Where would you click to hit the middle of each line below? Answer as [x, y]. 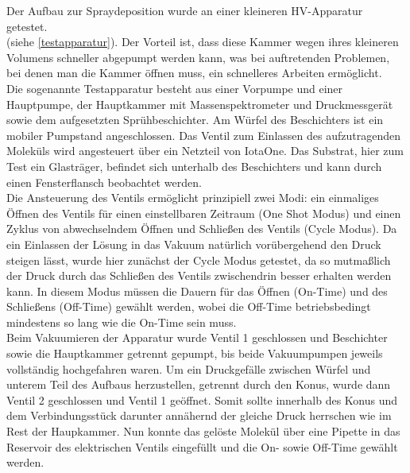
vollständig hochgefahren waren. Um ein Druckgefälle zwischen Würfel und [189, 368]
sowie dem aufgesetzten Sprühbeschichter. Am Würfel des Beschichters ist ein [195, 120]
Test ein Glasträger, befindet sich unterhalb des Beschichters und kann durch [194, 166]
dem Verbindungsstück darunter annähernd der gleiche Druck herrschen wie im [199, 415]
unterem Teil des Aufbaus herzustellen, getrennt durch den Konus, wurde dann [199, 384]
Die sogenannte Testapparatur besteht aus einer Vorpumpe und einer [175, 88]
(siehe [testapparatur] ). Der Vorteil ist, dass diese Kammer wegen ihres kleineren [203, 42]
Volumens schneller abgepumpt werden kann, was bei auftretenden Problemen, [198, 57]
